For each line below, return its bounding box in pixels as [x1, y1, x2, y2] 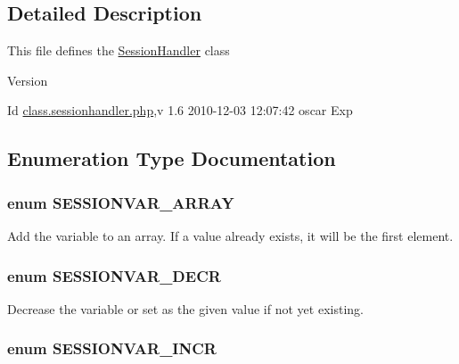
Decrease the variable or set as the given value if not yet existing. [7, 299, 364, 318]
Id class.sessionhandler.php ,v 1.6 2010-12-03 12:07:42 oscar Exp [7, 101, 353, 120]
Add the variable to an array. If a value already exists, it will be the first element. [7, 226, 454, 244]
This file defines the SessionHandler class [7, 41, 230, 60]
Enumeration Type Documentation [7, 145, 336, 172]
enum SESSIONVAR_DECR [7, 264, 221, 286]
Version [7, 70, 48, 89]
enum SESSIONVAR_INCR [7, 337, 217, 360]
